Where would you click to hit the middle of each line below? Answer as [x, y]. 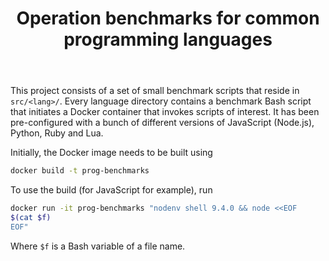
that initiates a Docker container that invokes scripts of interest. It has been [165, 112]
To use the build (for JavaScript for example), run [111, 190]
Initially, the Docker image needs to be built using [111, 153]
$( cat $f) [31, 217]
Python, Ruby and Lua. [57, 133]
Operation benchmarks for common [168, 18]
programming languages [168, 39]
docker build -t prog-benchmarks [80, 171]
